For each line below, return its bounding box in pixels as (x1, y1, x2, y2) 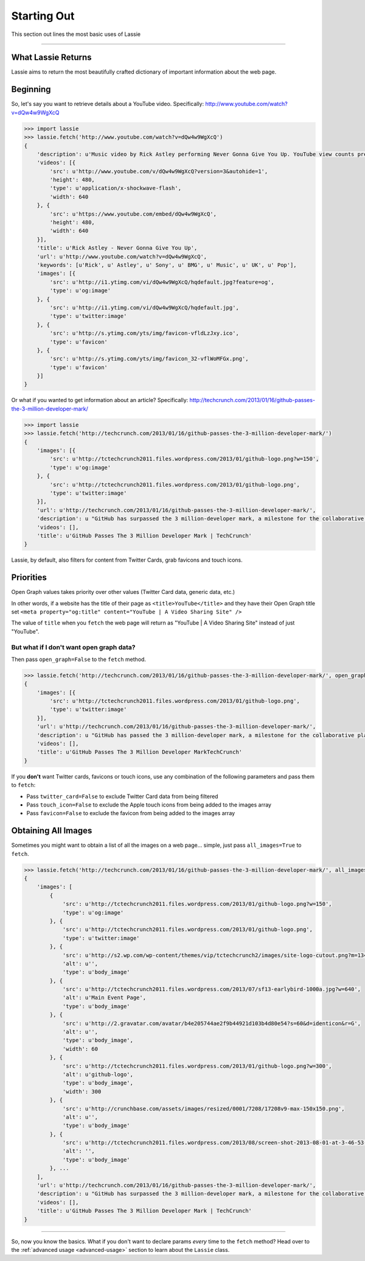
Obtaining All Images (11, 825, 92, 836)
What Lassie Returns (11, 52, 92, 63)
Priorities (11, 573, 47, 583)
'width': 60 (62, 1045, 99, 1052)
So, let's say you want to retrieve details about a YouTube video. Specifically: (11, 101, 204, 108)
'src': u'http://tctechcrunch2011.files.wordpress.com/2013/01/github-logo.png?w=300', (62, 1062, 332, 1069)
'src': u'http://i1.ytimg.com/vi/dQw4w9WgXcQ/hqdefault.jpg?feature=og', (49, 278, 275, 286)
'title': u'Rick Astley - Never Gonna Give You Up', (36, 244, 198, 252)
